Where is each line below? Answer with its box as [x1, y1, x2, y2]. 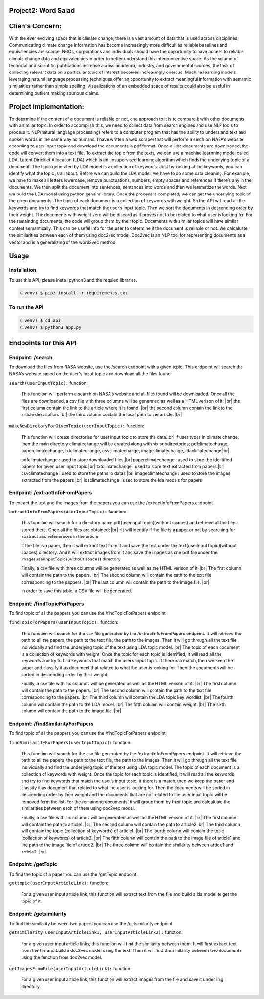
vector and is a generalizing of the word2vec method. [9, 239, 117, 245]
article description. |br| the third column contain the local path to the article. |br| [21, 412, 182, 417]
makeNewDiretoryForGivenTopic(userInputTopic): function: [9, 423, 144, 429]
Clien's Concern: [9, 22, 62, 30]
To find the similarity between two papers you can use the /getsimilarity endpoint [9, 920, 173, 926]
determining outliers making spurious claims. [9, 90, 100, 96]
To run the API [9, 304, 44, 311]
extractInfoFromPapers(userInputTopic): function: [9, 509, 127, 514]
